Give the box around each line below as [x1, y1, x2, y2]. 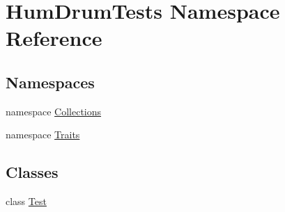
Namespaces [6, 71, 95, 92]
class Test [6, 194, 47, 209]
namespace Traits [6, 127, 80, 142]
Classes [6, 161, 59, 183]
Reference [6, 24, 102, 52]
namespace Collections [6, 104, 102, 118]
